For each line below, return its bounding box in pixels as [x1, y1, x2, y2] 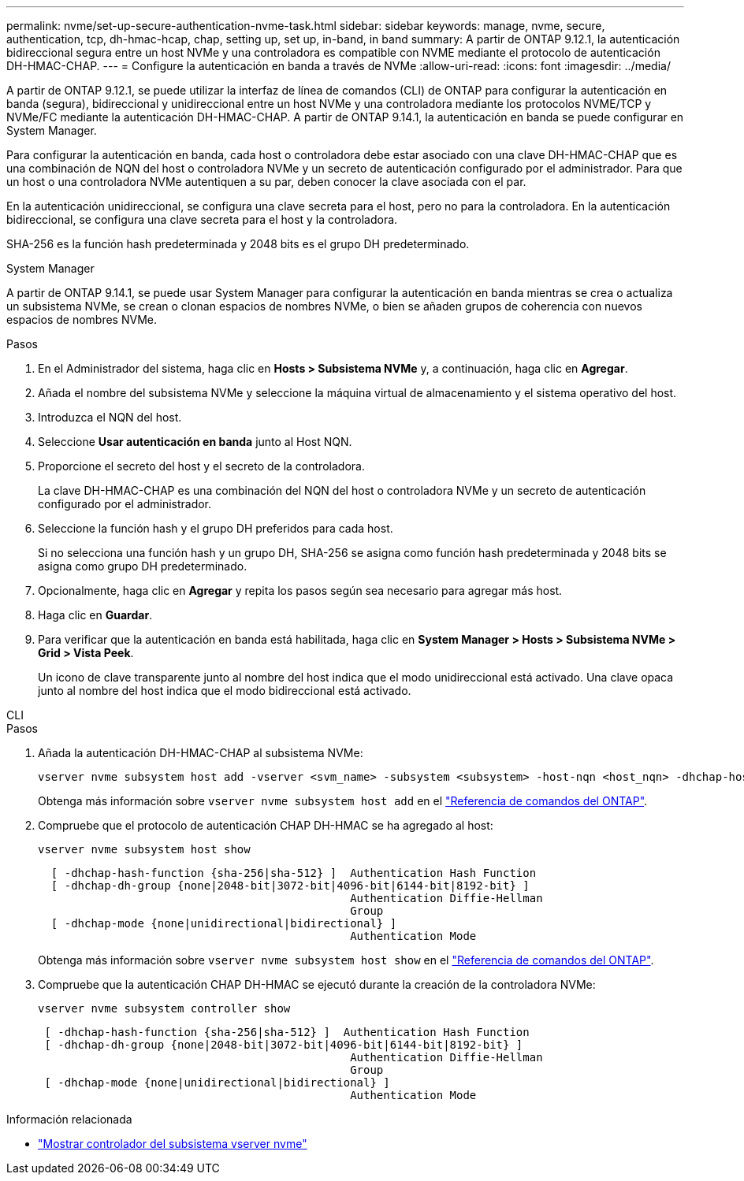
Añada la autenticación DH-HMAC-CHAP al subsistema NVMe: [38, 746, 363, 759]
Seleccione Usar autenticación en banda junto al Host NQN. [38, 435, 352, 448]
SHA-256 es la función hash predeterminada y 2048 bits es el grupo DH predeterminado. [6, 237, 470, 251]
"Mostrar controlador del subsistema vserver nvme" [38, 1137, 307, 1150]
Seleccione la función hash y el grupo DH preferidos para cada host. [38, 522, 393, 535]
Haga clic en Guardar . [38, 608, 153, 622]
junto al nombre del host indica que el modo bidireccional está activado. [38, 684, 411, 697]
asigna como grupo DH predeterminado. [38, 559, 247, 573]
